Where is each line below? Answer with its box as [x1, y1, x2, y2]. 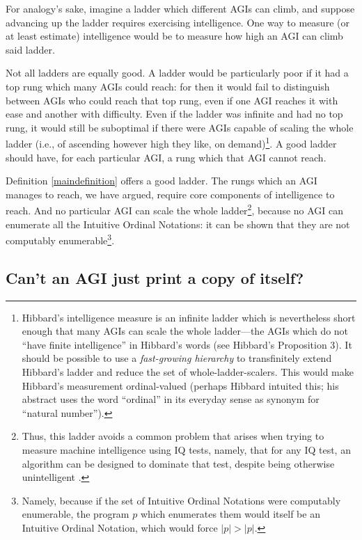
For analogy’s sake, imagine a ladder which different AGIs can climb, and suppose [6, 1, 355, 15]
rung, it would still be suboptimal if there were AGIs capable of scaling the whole [6, 120, 354, 134]
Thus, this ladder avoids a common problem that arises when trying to [22, 429, 324, 443]
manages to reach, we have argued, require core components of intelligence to [6, 186, 335, 201]
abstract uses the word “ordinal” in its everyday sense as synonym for [22, 392, 320, 406]
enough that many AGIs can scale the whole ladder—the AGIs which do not [22, 324, 349, 338]
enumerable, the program [22, 507, 129, 521]
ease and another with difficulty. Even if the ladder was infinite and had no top [6, 106, 343, 121]
